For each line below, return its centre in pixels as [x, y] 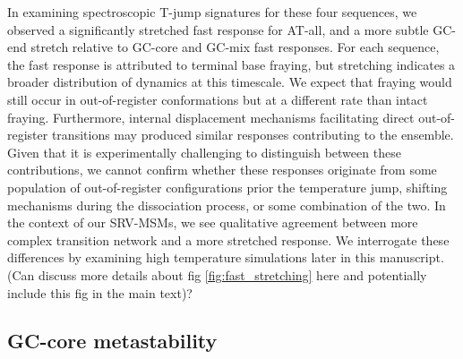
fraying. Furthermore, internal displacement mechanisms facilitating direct [211, 117]
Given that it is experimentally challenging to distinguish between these [204, 152]
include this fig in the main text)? [100, 292]
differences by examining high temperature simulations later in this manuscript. [226, 257]
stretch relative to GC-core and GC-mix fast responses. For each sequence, [235, 47]
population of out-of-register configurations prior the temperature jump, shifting [227, 187]
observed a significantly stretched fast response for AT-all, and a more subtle [218, 29]
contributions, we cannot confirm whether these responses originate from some [222, 170]
